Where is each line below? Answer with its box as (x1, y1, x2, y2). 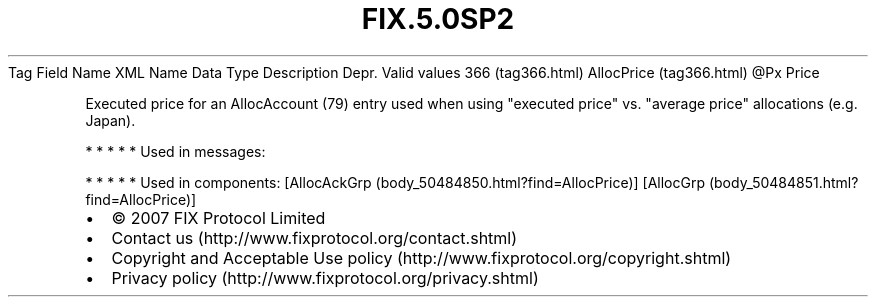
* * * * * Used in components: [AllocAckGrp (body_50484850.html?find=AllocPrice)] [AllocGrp (85, 173, 706, 191)
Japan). (85, 111, 136, 129)
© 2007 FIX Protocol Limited (111, 207, 326, 228)
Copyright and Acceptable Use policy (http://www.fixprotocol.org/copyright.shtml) (111, 247, 732, 268)
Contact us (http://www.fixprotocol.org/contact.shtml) (111, 227, 518, 248)
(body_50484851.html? (708, 173, 859, 191)
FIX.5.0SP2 (361, 2, 515, 36)
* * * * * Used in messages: (85, 142, 266, 160)
